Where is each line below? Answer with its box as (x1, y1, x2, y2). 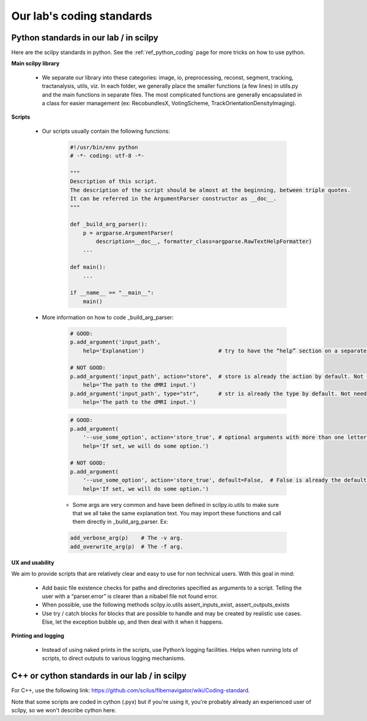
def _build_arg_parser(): (70, 221, 148, 228)
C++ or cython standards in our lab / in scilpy (11, 671, 187, 681)
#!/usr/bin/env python (70, 144, 138, 151)
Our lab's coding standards (11, 9, 152, 23)
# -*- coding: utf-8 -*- (70, 152, 145, 159)
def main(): (70, 264, 106, 271)
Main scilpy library (11, 60, 60, 67)
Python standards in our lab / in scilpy (11, 32, 158, 43)
